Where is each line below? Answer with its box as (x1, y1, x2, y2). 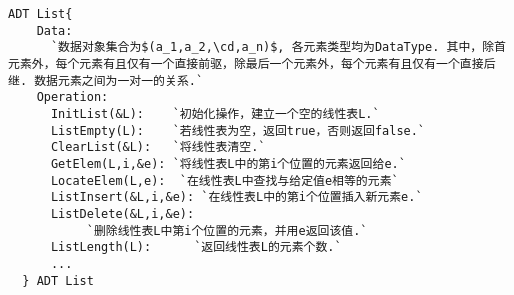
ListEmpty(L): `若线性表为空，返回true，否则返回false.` (50, 123, 426, 138)
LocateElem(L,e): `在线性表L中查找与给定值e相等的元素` (50, 173, 399, 188)
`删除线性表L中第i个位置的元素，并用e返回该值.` (86, 223, 368, 238)
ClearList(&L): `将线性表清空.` (50, 140, 266, 155)
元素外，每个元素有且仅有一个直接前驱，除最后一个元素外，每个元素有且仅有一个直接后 (8, 56, 496, 71)
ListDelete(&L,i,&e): (50, 206, 195, 221)
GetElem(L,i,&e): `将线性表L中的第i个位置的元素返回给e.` (50, 156, 406, 171)
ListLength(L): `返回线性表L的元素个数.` (50, 240, 342, 255)
